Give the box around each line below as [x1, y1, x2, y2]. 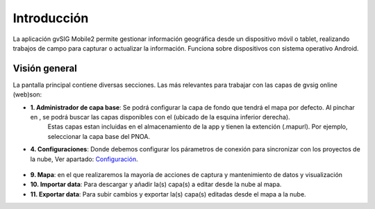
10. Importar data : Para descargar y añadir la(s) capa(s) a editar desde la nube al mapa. [30, 181, 282, 189]
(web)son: [12, 90, 42, 99]
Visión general [12, 62, 78, 74]
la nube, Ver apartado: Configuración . [30, 155, 138, 163]
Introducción [12, 10, 89, 26]
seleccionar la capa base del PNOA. [47, 132, 151, 140]
